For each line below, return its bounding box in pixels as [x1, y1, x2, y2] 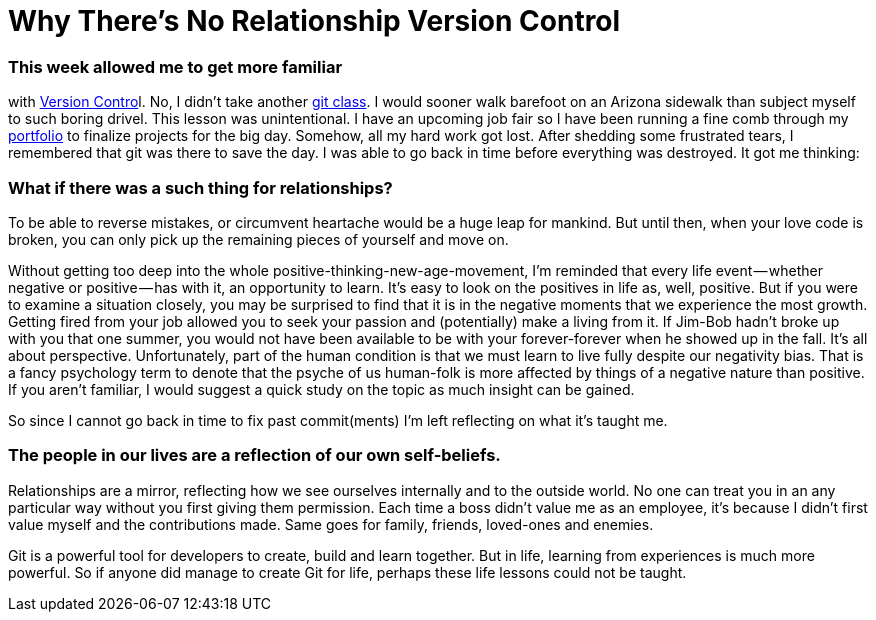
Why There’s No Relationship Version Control [8, 4, 621, 38]
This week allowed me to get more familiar [8, 56, 343, 77]
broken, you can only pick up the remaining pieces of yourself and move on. [8, 230, 509, 248]
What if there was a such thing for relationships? [8, 177, 393, 198]
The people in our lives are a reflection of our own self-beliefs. [8, 445, 501, 466]
